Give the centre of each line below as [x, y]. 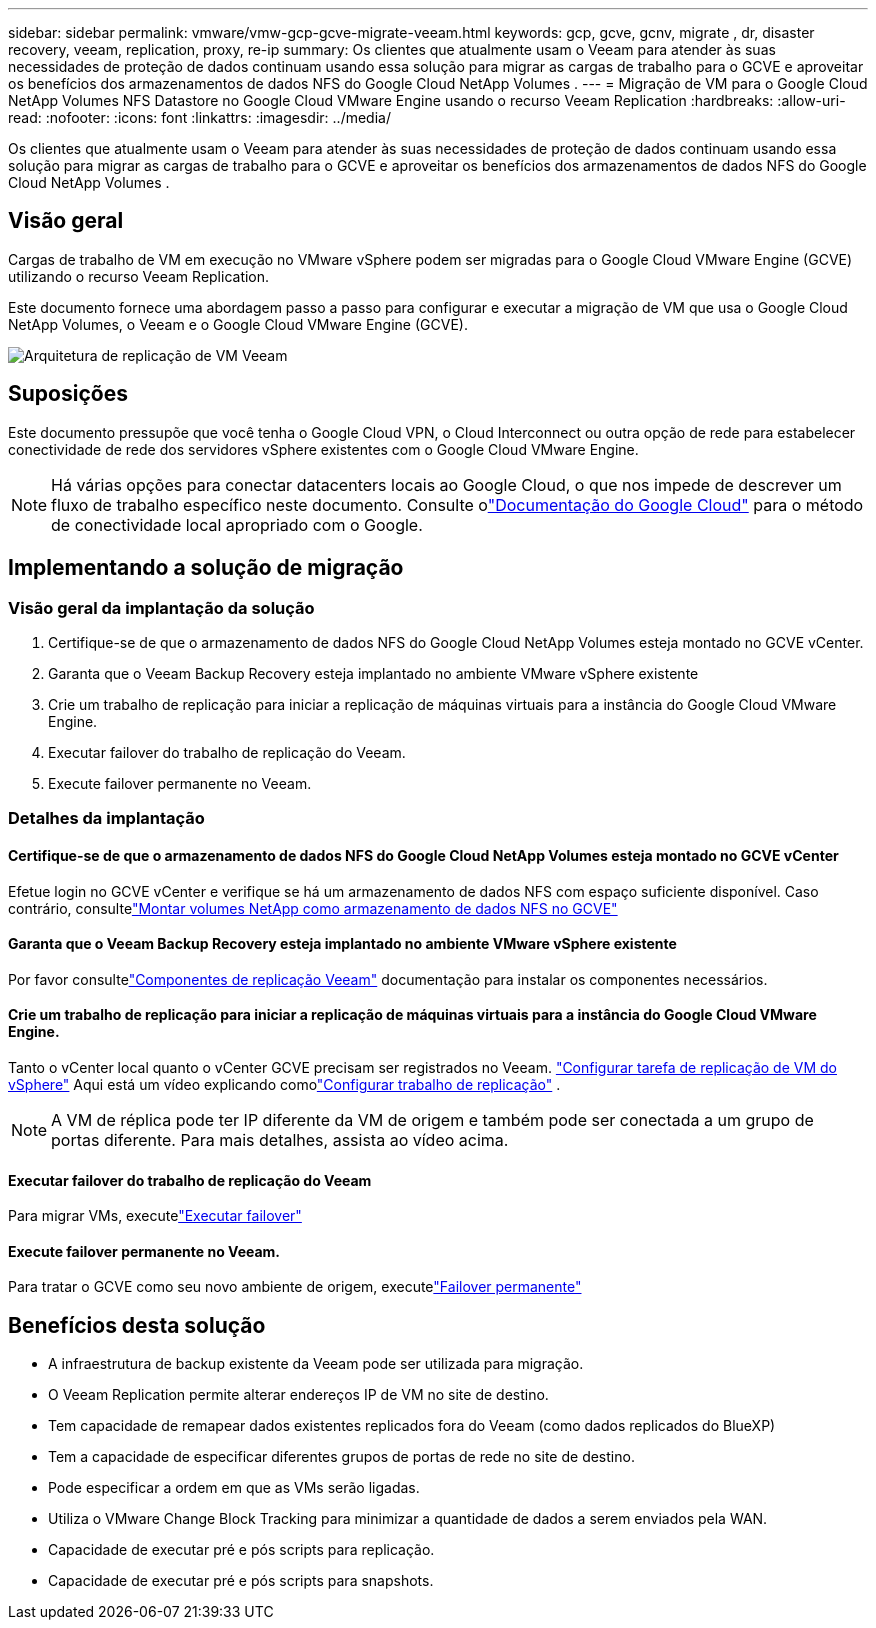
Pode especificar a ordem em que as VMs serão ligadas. [234, 1488]
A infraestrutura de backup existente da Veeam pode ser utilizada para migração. [316, 1364]
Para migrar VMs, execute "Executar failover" [155, 1216]
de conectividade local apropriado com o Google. [237, 524]
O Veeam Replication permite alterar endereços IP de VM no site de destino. [298, 1395]
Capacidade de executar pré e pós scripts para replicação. [241, 1550]
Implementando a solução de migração [206, 568]
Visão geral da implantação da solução [161, 607]
